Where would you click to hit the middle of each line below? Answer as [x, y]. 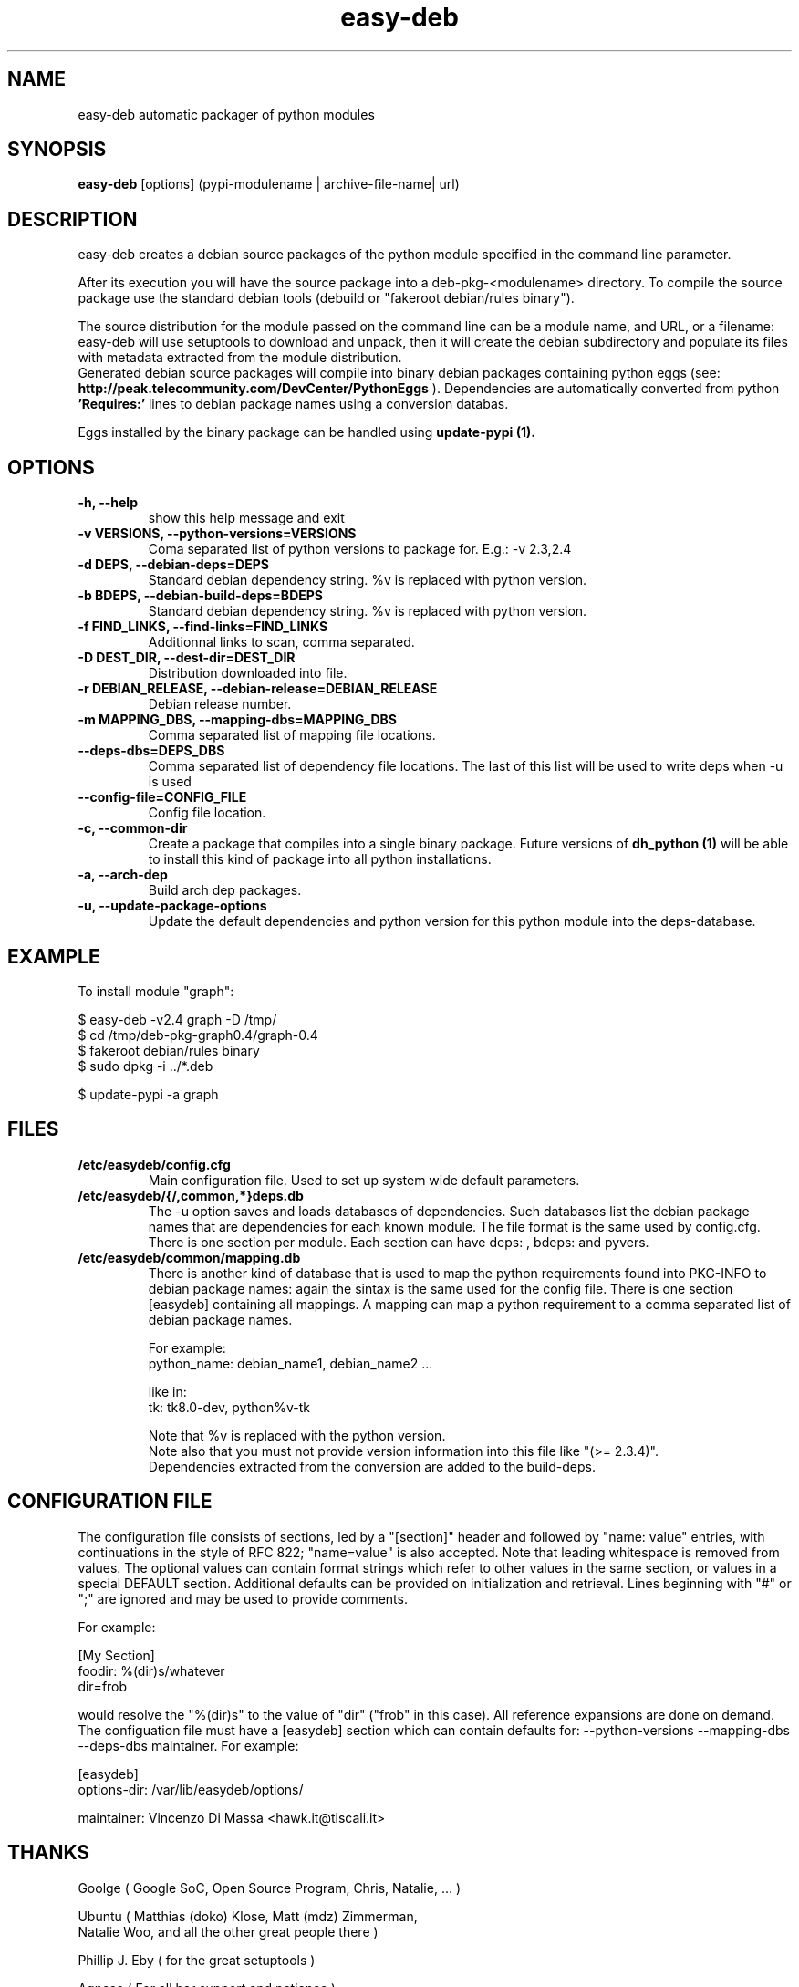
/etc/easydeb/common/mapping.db [189, 1257]
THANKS [49, 1853]
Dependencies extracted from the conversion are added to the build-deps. [372, 1466]
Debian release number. [220, 704]
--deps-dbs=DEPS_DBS [151, 751]
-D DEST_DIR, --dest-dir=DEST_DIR [187, 658]
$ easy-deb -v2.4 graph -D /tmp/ [177, 1019]
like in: [167, 1391]
